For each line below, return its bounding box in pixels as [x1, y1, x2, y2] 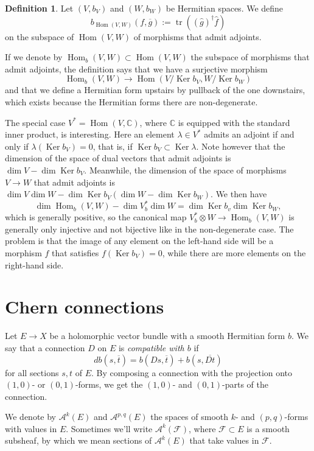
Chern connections [5, 294, 164, 319]
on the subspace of [5, 30, 74, 43]
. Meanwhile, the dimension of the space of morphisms [84, 163, 287, 176]
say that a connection [5, 341, 85, 354]
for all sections [5, 366, 59, 379]
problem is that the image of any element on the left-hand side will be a [5, 234, 274, 247]
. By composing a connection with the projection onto [91, 366, 293, 379]
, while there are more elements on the [162, 246, 306, 259]
